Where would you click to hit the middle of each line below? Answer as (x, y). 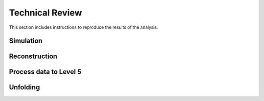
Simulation (26, 41)
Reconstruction (33, 57)
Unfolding (24, 87)
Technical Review (46, 13)
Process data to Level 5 (45, 72)
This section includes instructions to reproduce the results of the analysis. (84, 27)
